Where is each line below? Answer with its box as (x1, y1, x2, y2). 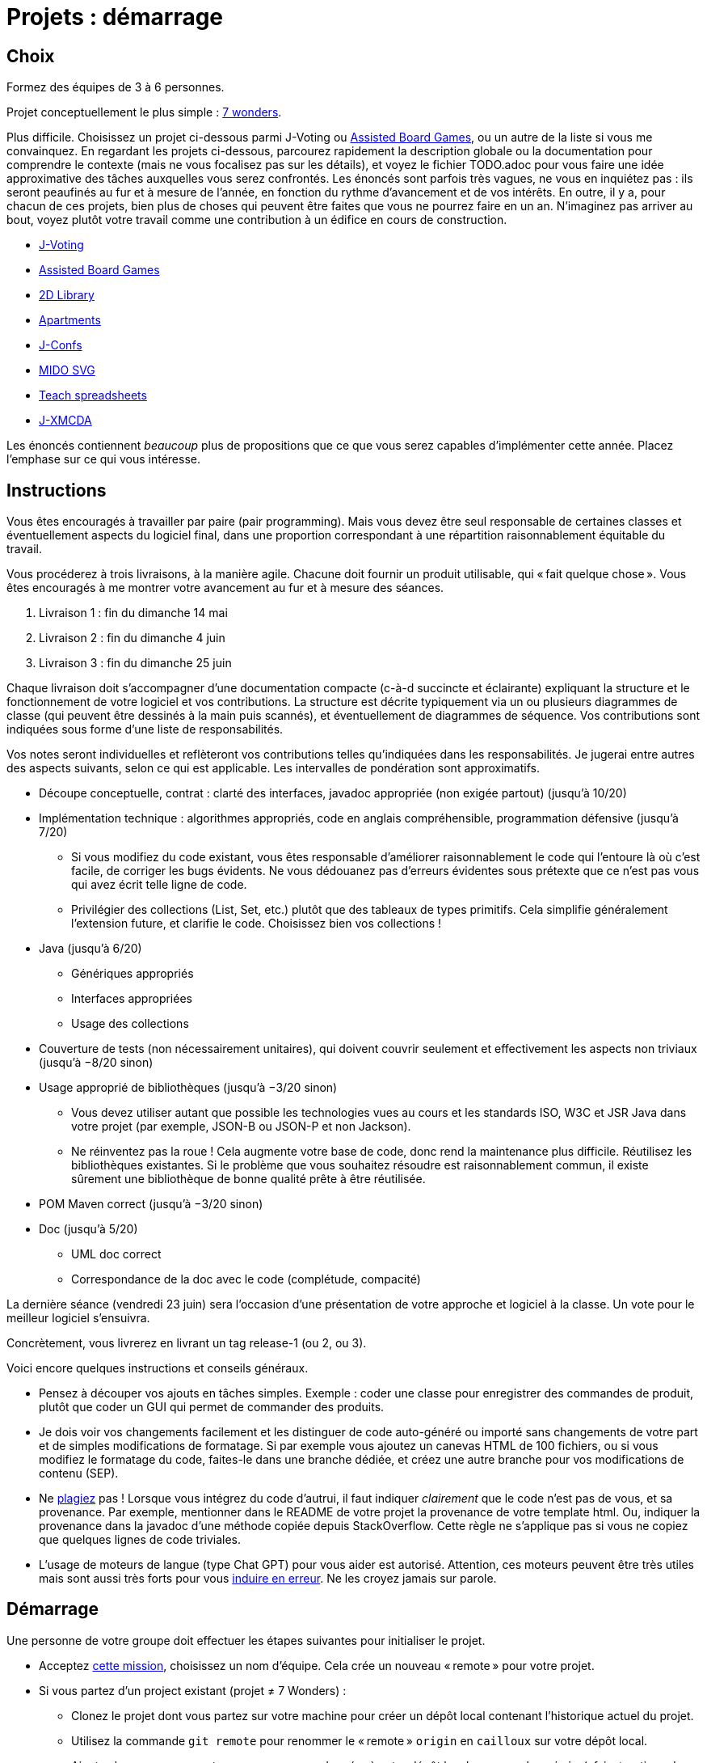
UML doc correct (71, 1247, 162, 1262)
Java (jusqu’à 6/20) (39, 941, 142, 956)
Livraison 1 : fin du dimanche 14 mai (39, 606, 228, 620)
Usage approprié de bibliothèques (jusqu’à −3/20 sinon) (39, 1080, 338, 1095)
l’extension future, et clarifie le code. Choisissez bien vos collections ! (71, 916, 442, 931)
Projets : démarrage (6, 3, 224, 31)
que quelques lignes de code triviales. (39, 1533, 242, 1547)
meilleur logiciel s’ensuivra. (6, 1311, 150, 1325)
